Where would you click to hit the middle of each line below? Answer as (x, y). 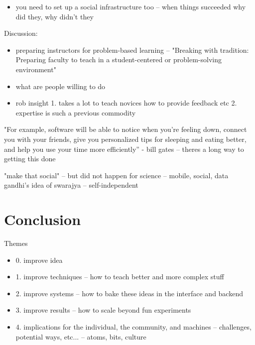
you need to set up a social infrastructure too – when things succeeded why (131, 6)
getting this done (30, 159)
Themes (16, 243)
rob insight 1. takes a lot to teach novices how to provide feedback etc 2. (126, 103)
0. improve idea (39, 260)
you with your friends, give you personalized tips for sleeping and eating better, (125, 139)
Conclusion (43, 219)
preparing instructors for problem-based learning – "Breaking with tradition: (132, 50)
